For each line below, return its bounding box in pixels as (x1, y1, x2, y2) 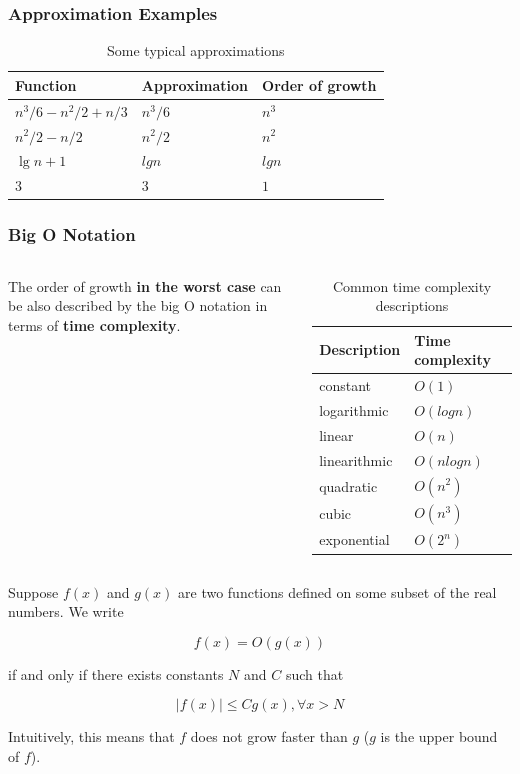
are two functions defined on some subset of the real (178, 581, 497, 602)
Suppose (8, 581, 59, 602)
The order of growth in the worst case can (8, 275, 282, 296)
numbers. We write (8, 601, 124, 622)
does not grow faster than (190, 726, 348, 747)
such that (285, 663, 344, 684)
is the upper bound (380, 726, 498, 747)
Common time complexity (332, 275, 492, 296)
